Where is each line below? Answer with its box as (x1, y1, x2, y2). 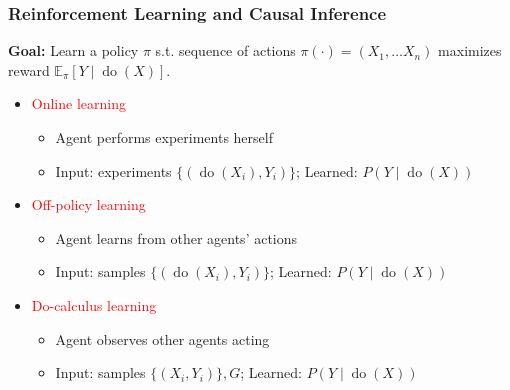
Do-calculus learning (31, 294, 157, 315)
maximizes (438, 40, 502, 61)
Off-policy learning (31, 194, 146, 215)
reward (8, 59, 50, 80)
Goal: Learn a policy (8, 40, 139, 61)
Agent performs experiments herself (55, 127, 273, 147)
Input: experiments (55, 160, 172, 181)
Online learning (31, 93, 126, 114)
